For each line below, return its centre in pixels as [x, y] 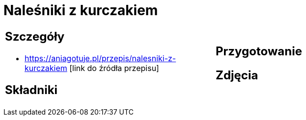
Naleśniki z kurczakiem [81, 10]
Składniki [31, 90]
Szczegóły [35, 36]
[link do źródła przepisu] [114, 68]
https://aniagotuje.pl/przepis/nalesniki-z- [100, 58]
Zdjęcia [237, 75]
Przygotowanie [259, 51]
